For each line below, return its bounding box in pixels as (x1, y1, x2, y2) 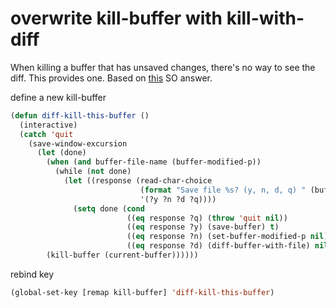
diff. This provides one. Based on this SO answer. (10, 72, 213, 84)
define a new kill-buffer (10, 91, 107, 103)
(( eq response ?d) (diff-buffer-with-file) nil (126, 241, 329, 251)
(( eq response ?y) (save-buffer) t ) (126, 222, 280, 232)
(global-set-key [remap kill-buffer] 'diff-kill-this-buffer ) (10, 287, 275, 297)
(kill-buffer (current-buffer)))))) (46, 250, 199, 261)
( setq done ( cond (73, 203, 145, 214)
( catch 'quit (19, 129, 74, 139)
